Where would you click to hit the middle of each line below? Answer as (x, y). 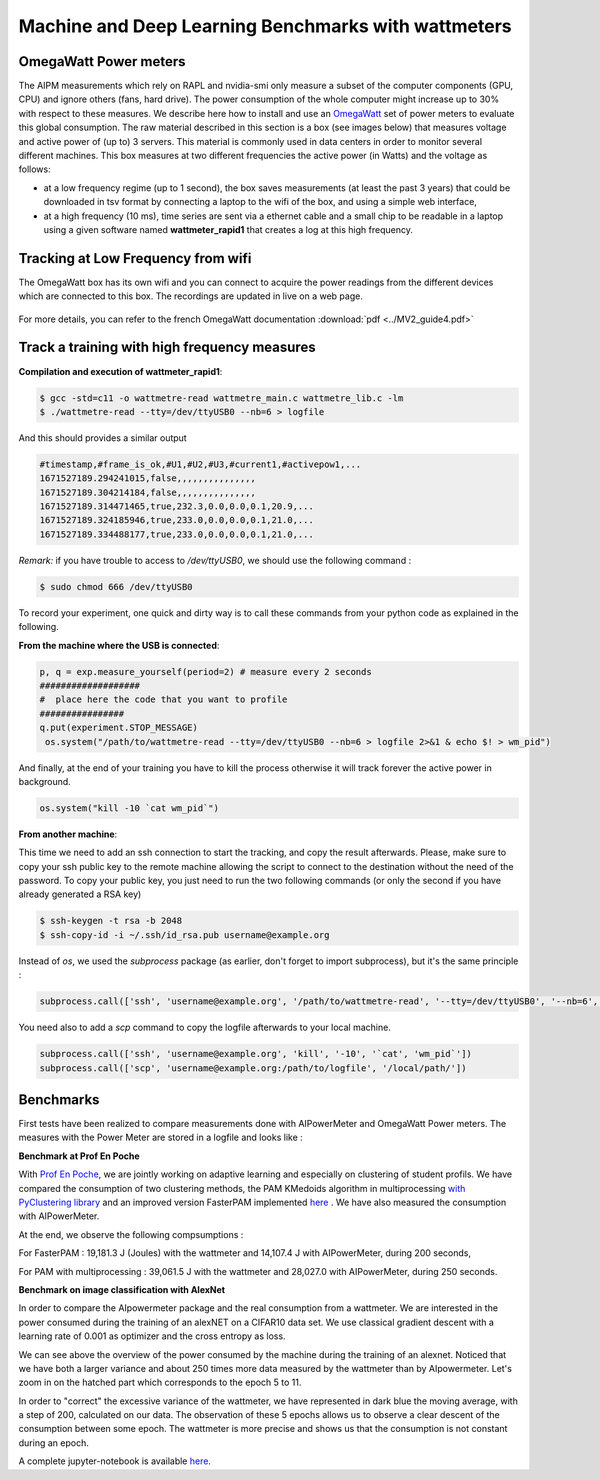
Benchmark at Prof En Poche (79, 1156)
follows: (34, 169)
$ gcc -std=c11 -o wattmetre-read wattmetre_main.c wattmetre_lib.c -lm (221, 398)
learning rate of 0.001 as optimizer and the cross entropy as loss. (152, 1336)
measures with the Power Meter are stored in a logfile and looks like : (161, 1137)
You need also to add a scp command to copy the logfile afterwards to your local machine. (205, 1027)
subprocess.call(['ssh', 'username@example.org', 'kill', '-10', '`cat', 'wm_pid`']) (255, 1054)
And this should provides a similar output (102, 437)
